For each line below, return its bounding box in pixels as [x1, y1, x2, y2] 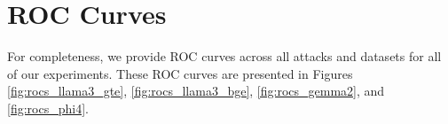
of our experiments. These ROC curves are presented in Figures [7, 64, 353, 82]
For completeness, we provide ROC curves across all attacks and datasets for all [7, 47, 442, 66]
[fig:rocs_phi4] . [7, 98, 89, 117]
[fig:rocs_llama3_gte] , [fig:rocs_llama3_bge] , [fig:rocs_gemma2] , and [7, 81, 385, 100]
